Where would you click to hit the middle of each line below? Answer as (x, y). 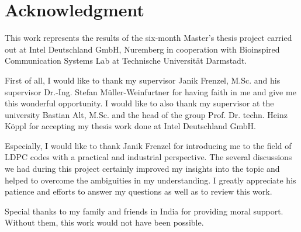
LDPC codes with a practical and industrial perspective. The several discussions (148, 157)
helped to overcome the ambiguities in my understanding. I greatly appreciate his (150, 180)
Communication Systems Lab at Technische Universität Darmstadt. (126, 60)
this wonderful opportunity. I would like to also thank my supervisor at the (139, 103)
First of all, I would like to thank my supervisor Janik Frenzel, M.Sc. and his (143, 80)
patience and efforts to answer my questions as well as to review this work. (139, 191)
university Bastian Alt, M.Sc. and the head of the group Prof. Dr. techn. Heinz (146, 114)
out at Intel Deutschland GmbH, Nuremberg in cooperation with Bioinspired (142, 49)
